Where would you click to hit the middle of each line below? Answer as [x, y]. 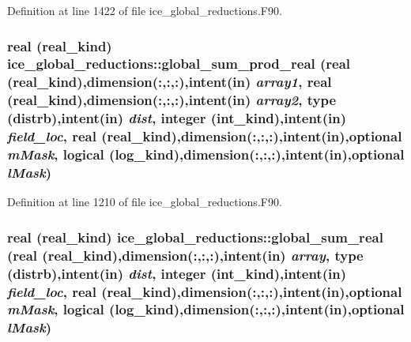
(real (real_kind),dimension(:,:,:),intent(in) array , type [185, 255]
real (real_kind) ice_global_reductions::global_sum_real [195, 237]
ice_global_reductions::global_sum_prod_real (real [179, 64]
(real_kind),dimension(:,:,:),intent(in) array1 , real [170, 82]
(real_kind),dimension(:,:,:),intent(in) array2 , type [172, 100]
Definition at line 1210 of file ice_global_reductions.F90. [145, 202]
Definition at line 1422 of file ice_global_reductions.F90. [145, 10]
